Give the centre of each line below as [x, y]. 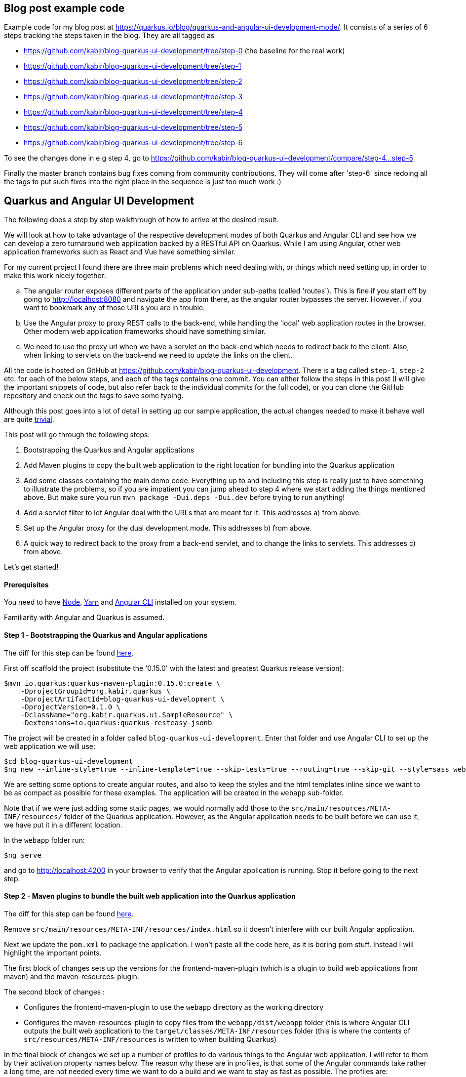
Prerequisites [26, 584]
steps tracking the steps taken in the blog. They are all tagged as [109, 36]
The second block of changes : [55, 992]
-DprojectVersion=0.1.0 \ [71, 707]
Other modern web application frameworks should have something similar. [145, 331]
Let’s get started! [31, 567]
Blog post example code [64, 8]
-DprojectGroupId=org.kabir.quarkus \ [96, 691]
